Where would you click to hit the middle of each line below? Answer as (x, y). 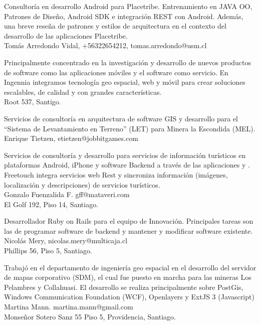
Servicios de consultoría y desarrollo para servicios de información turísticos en (125, 155)
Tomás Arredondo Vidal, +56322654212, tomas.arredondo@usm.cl (105, 45)
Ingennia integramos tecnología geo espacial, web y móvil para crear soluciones (125, 82)
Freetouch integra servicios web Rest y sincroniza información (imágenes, (116, 174)
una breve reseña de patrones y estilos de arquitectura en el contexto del (115, 26)
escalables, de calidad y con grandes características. (83, 92)
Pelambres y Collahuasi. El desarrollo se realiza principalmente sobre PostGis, (124, 287)
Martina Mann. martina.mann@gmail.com (69, 307)
